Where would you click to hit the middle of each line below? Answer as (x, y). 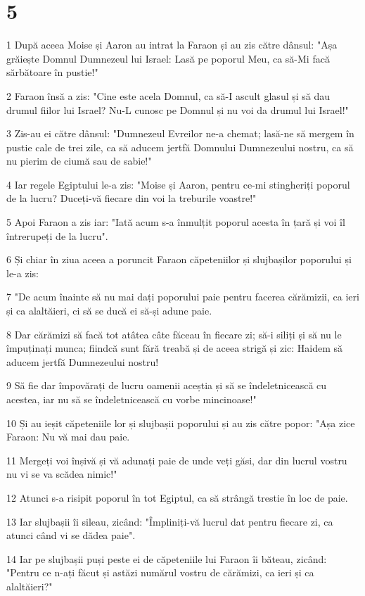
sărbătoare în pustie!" (52, 72)
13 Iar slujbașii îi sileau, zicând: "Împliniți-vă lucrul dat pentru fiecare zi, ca (170, 521)
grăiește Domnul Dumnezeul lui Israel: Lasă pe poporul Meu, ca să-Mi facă (168, 58)
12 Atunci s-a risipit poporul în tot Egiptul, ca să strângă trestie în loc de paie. (177, 497)
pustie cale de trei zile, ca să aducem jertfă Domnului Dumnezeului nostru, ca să (180, 147)
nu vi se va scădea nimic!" (62, 474)
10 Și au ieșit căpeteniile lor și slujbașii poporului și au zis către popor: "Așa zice (181, 423)
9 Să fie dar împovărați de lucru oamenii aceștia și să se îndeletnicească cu (167, 385)
